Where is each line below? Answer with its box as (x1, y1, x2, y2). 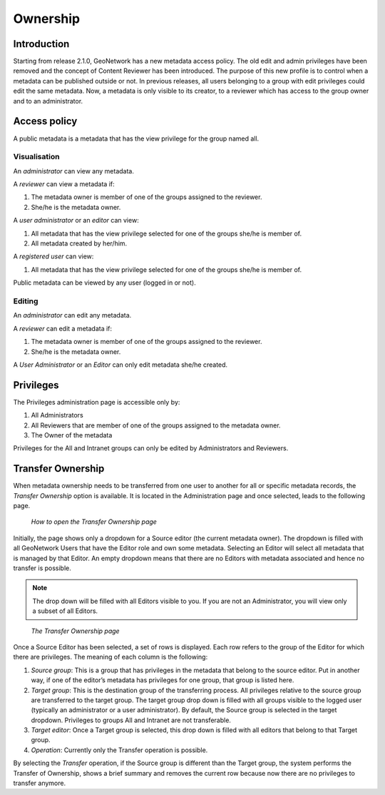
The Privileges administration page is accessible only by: (13, 397, 180, 406)
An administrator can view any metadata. (13, 166, 135, 175)
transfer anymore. (13, 779, 66, 788)
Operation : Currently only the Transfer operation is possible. (31, 746, 208, 754)
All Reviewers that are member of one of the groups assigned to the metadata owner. (31, 421, 281, 430)
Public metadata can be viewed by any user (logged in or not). (13, 278, 196, 287)
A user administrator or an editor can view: (13, 216, 139, 225)
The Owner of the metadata (31, 430, 113, 439)
